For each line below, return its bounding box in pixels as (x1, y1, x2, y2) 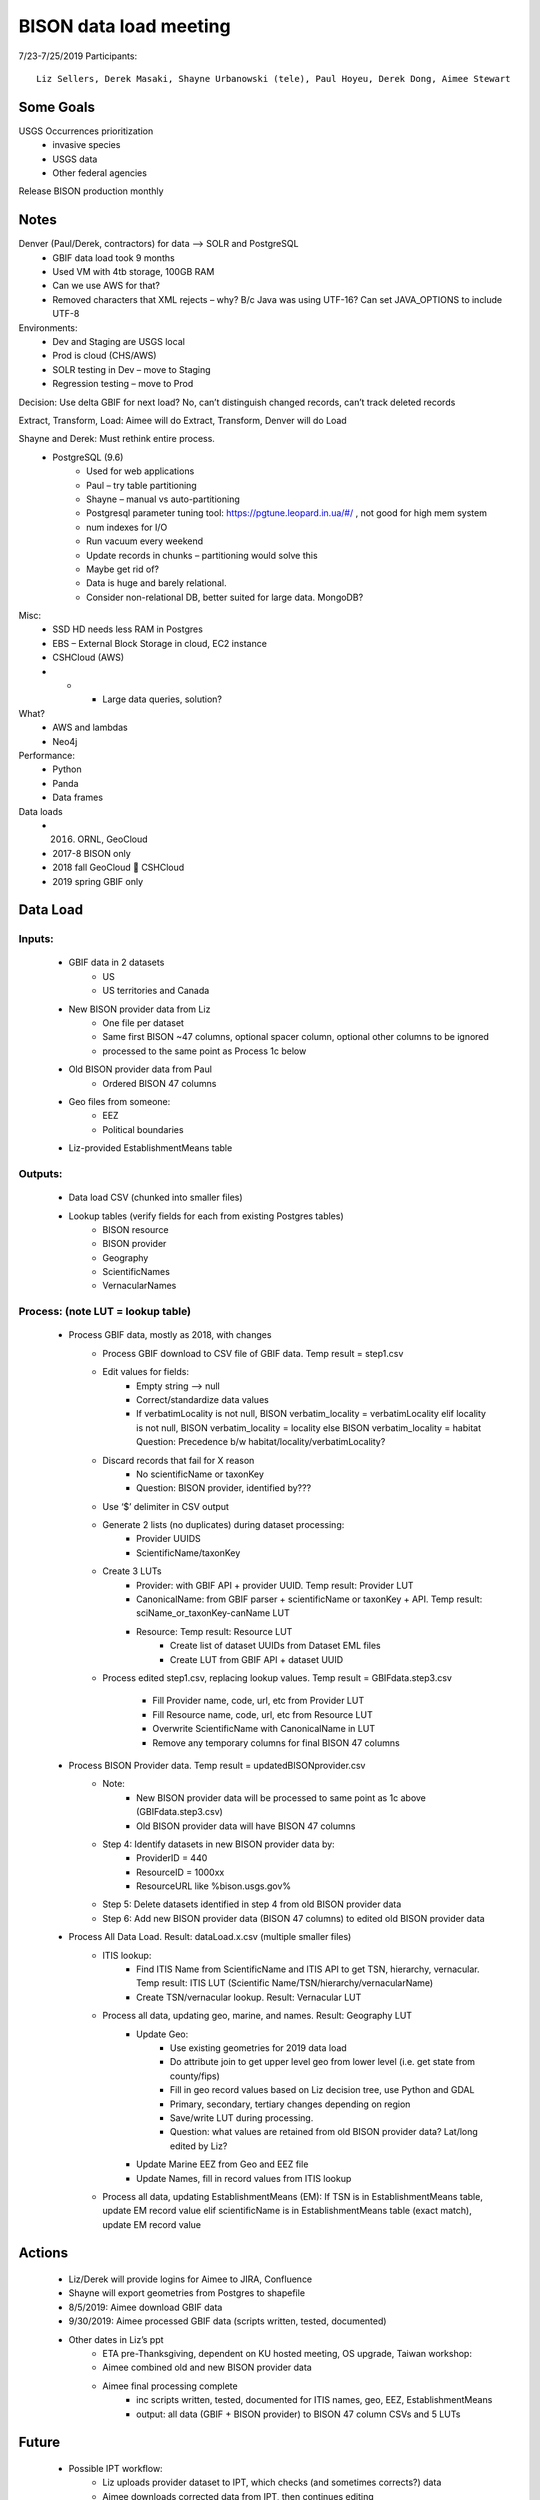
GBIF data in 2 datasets (68, 956, 165, 969)
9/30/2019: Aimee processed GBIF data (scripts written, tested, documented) (68, 2315, 387, 2327)
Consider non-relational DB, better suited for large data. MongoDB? (86, 591, 364, 603)
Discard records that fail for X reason (102, 1454, 255, 1466)
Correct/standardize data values (136, 1393, 269, 1405)
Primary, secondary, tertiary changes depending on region (170, 2098, 411, 2110)
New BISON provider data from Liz (68, 1003, 211, 1015)
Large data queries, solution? (102, 693, 222, 705)
